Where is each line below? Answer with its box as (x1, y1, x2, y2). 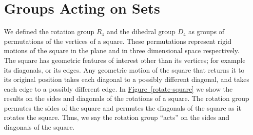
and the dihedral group (106, 26, 175, 37)
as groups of (188, 26, 225, 37)
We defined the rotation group (4, 26, 95, 37)
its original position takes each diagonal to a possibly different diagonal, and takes (4, 74, 250, 84)
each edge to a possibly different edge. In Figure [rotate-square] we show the (4, 83, 233, 94)
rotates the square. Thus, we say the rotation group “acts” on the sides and (4, 112, 230, 122)
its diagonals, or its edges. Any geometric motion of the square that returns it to (4, 64, 245, 75)
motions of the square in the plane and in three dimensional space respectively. (4, 45, 240, 56)
